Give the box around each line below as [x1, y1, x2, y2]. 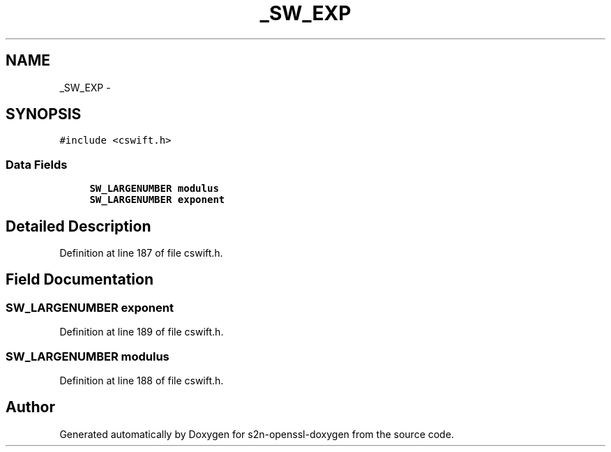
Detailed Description [6, 217, 151, 235]
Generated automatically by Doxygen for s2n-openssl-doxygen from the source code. [59, 428, 454, 440]
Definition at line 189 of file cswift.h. [59, 326, 224, 338]
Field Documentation [6, 271, 153, 289]
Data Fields [6, 157, 68, 172]
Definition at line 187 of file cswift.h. [59, 247, 223, 259]
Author [6, 398, 55, 416]
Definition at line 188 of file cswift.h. [59, 375, 224, 386]
